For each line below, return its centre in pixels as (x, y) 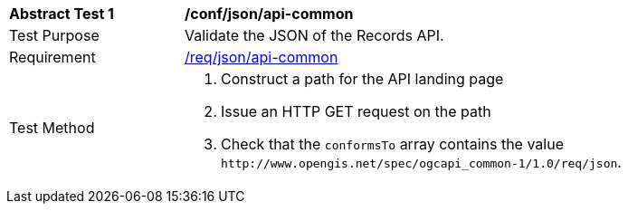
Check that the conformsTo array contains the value (392, 144)
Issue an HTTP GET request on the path (356, 111)
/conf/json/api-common (269, 14)
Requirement (52, 57)
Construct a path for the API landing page (362, 79)
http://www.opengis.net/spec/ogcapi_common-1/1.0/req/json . (421, 162)
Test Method (52, 128)
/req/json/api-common (262, 57)
